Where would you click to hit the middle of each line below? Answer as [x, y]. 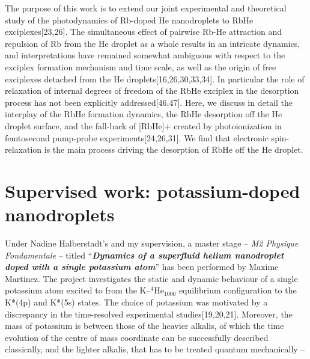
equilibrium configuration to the [238, 290]
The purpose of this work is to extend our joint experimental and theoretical [146, 8]
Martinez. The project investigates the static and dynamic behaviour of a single [151, 278]
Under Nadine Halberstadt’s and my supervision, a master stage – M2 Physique [152, 243]
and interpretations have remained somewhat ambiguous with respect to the [145, 55]
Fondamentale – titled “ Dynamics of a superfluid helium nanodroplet [144, 255]
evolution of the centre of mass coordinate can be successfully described [137, 337]
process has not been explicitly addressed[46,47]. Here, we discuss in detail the [149, 102]
